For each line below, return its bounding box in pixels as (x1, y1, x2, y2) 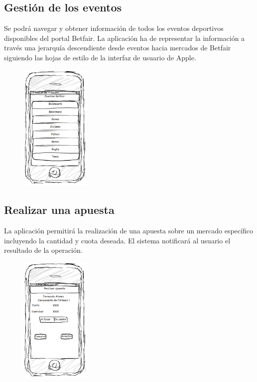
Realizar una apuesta (4, 202, 115, 217)
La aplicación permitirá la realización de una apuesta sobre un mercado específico (4, 225, 253, 236)
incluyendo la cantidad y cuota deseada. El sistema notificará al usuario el (4, 235, 231, 245)
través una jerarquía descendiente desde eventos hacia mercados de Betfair (4, 42, 231, 53)
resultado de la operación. (4, 245, 83, 255)
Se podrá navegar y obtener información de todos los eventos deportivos (4, 23, 224, 33)
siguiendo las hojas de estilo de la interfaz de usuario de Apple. (4, 52, 196, 62)
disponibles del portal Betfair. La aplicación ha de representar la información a (4, 32, 245, 43)
